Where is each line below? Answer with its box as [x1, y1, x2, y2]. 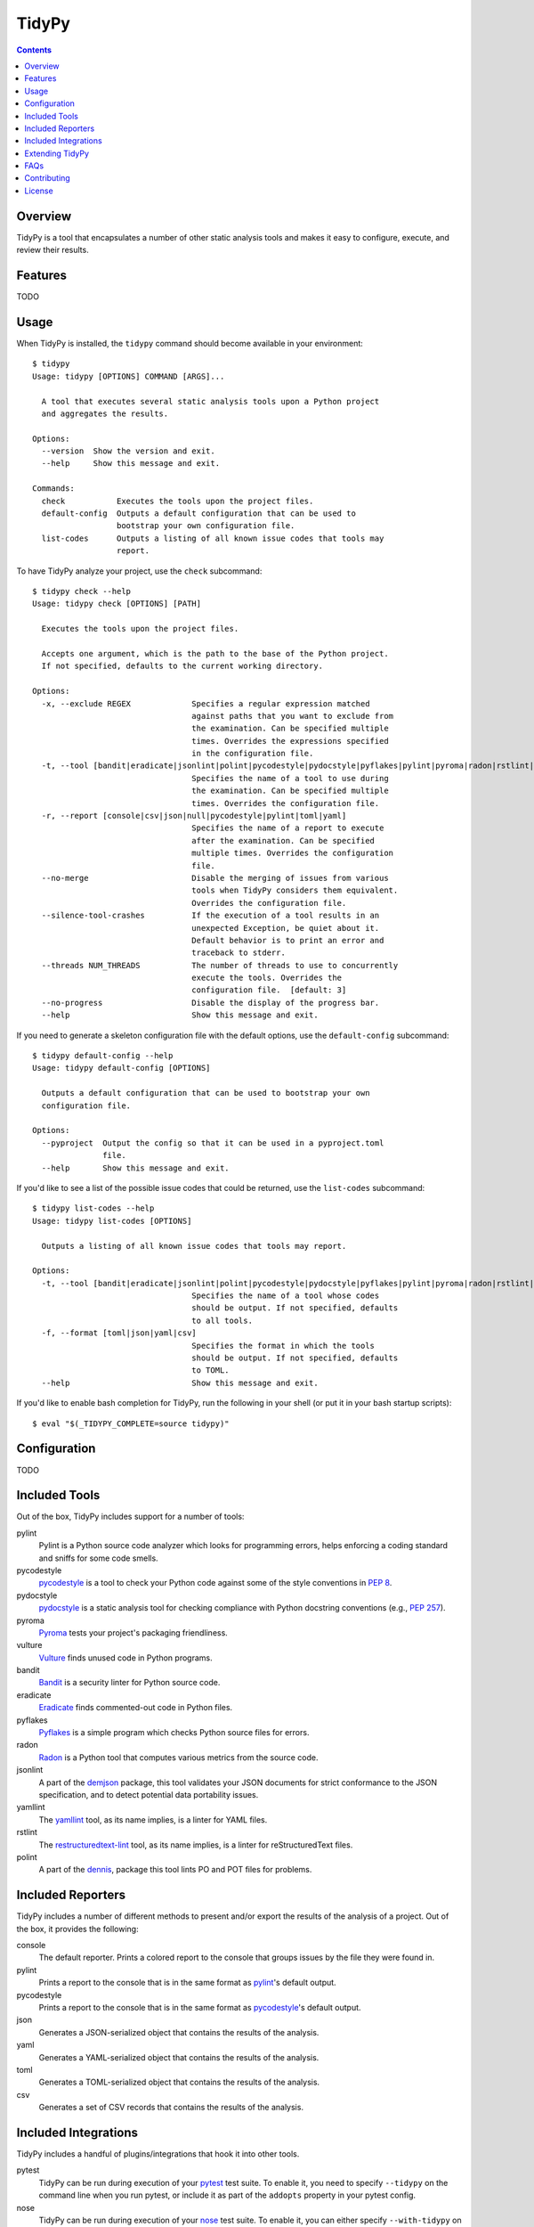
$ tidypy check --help [32, 586, 132, 596]
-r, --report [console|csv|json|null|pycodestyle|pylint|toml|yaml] [41, 811, 347, 821]
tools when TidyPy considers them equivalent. [191, 885, 399, 895]
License [24, 185, 53, 196]
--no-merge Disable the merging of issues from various [41, 873, 389, 883]
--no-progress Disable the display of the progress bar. [41, 998, 380, 1007]
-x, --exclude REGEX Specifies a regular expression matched [41, 698, 370, 708]
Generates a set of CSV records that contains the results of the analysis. [38, 2102, 304, 2113]
